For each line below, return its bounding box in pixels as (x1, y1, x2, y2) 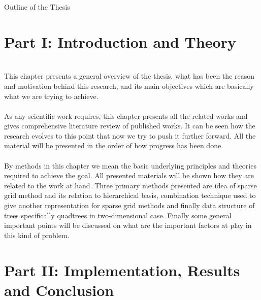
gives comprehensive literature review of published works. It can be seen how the (4, 120, 255, 131)
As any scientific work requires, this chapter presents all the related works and (4, 110, 248, 121)
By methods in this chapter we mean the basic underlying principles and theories (4, 160, 256, 171)
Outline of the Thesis (4, 2, 70, 12)
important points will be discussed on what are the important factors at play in (4, 220, 252, 230)
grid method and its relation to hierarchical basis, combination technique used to (4, 190, 256, 201)
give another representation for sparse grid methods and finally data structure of (4, 200, 255, 211)
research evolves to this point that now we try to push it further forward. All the (4, 130, 256, 141)
